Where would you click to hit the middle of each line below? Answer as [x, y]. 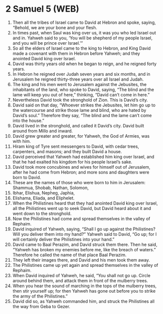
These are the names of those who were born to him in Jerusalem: [79, 182]
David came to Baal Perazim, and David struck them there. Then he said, [85, 244]
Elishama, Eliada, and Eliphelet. [43, 198]
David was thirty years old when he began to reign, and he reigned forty [84, 64]
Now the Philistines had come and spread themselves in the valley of [81, 218]
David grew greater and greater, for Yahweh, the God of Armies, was [81, 136]
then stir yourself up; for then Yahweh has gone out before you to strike [84, 291]
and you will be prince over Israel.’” [48, 43]
